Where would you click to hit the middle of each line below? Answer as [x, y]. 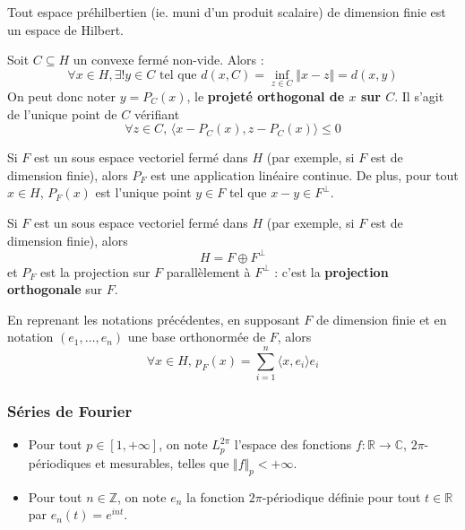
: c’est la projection [332, 271]
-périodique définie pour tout [341, 496]
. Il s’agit [419, 96]
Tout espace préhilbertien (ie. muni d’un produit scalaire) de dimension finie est [227, 12]
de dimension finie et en [381, 319]
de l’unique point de [62, 113]
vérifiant [157, 113]
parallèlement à [208, 271]
